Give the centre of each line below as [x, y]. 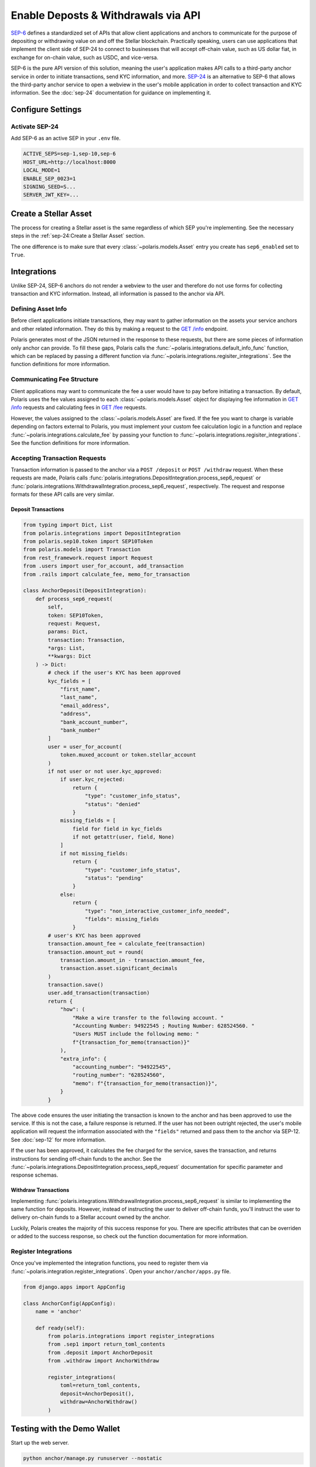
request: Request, [74, 623]
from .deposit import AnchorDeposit [100, 1352]
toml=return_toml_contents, [100, 1385]
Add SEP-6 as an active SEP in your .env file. [66, 138]
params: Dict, [68, 632]
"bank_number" [80, 730]
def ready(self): [60, 1328]
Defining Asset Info [39, 309]
